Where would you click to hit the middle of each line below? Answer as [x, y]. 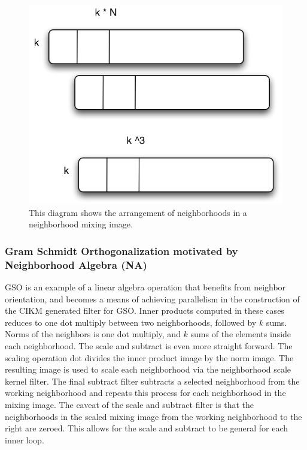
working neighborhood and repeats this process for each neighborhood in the [145, 393]
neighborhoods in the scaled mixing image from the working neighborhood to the [153, 416]
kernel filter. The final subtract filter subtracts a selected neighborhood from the [152, 381]
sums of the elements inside [241, 334]
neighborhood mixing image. [81, 224]
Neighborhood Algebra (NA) [76, 264]
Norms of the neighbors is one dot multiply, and [93, 334]
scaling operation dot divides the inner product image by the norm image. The [149, 357]
